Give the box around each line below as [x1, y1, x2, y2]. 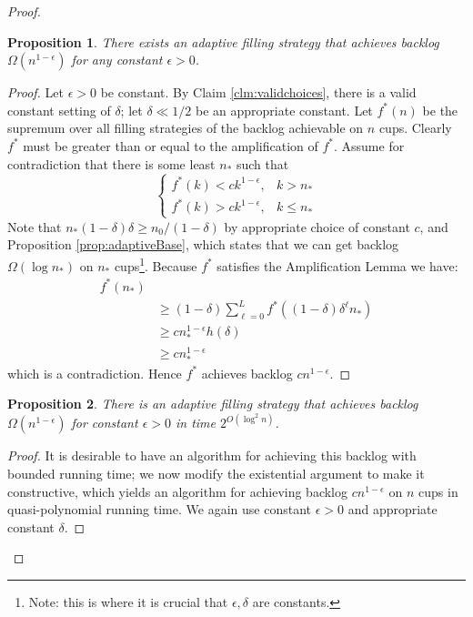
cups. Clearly [378, 118, 452, 137]
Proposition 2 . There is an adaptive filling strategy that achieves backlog [7, 394, 418, 413]
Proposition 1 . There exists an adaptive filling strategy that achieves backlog [7, 32, 439, 51]
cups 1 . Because [114, 253, 197, 275]
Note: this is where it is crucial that [28, 592, 228, 611]
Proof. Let [7, 83, 64, 102]
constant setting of [7, 100, 111, 119]
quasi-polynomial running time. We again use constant [7, 500, 311, 519]
